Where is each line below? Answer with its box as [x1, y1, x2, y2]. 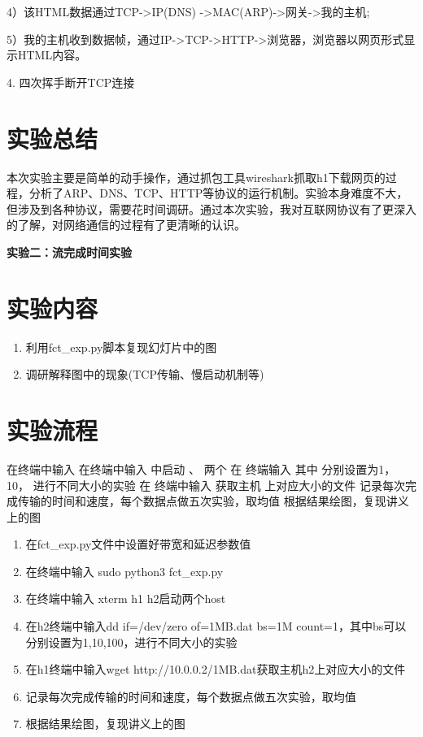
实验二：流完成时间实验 [7, 243, 132, 260]
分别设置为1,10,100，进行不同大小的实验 [25, 633, 238, 650]
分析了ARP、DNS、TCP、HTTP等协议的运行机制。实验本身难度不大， [28, 184, 408, 202]
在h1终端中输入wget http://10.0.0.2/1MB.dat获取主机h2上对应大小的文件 [25, 661, 406, 678]
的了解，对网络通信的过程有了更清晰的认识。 [7, 216, 246, 233]
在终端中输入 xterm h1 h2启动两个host [25, 590, 226, 607]
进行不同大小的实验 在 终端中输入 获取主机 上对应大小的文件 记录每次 [33, 476, 405, 493]
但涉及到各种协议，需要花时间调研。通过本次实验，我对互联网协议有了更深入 [7, 200, 416, 217]
